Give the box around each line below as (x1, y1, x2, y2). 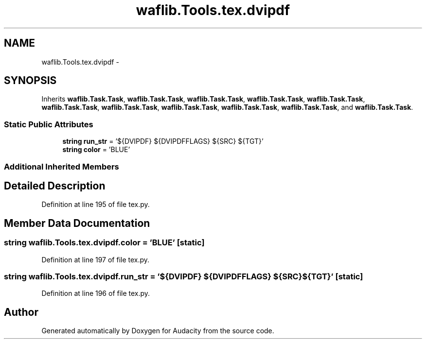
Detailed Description (4, 179, 106, 192)
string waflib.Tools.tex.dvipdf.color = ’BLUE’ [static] (4, 238, 205, 248)
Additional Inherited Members (4, 161, 119, 171)
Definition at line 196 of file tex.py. (41, 289, 150, 298)
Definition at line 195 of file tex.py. (41, 200, 150, 209)
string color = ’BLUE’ (62, 145, 130, 154)
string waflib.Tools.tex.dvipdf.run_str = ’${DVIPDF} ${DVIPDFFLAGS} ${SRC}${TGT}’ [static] (4, 272, 363, 281)
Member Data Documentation (4, 217, 150, 229)
